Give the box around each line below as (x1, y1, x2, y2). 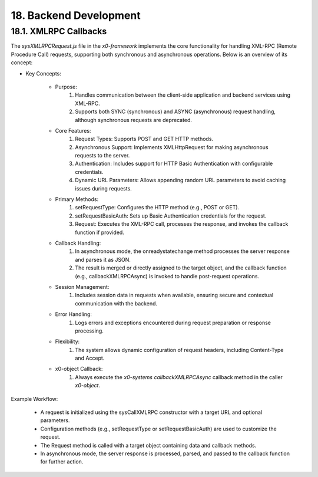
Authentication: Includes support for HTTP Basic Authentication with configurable (75, 160, 273, 167)
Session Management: (55, 283, 110, 290)
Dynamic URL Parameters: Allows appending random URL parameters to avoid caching (75, 177, 286, 184)
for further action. (40, 458, 84, 465)
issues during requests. (75, 185, 132, 192)
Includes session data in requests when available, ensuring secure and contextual (75, 292, 274, 299)
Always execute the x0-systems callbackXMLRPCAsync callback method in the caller (75, 373, 283, 380)
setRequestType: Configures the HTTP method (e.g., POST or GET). (75, 204, 240, 211)
